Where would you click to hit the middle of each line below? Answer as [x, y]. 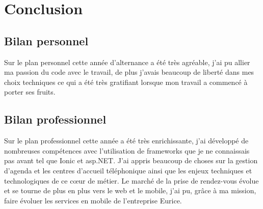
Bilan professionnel [55, 119]
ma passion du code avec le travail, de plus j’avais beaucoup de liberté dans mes [129, 72]
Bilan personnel [46, 40]
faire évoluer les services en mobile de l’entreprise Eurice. [93, 200]
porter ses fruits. [30, 92]
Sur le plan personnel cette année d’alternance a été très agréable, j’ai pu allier [127, 62]
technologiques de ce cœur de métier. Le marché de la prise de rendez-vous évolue [131, 180]
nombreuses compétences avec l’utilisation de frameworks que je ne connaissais [127, 150]
